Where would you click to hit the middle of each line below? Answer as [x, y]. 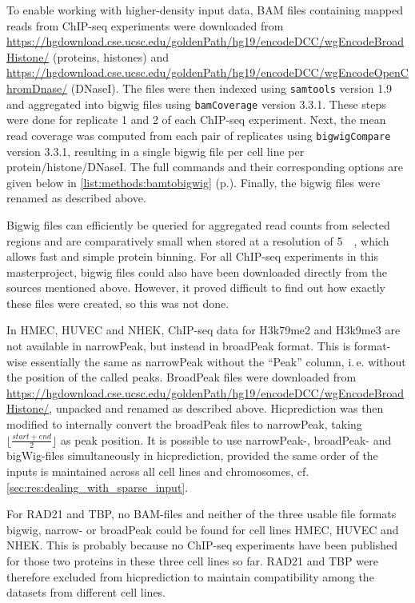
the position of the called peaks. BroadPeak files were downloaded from [182, 377]
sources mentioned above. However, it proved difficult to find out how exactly [196, 288]
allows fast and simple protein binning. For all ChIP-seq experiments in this [192, 256]
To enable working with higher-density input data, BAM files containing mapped [205, 10]
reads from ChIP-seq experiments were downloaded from [145, 25]
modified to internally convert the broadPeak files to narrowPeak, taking [184, 424]
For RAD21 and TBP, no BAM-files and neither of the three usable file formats [202, 514]
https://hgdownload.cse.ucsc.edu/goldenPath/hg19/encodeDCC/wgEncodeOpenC [207, 72]
